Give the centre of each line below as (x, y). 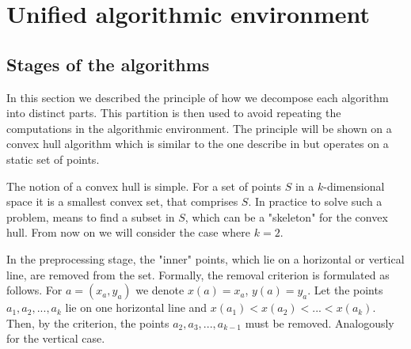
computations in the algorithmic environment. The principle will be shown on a (199, 128)
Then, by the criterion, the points (88, 322)
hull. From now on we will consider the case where (129, 232)
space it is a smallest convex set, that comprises (122, 201)
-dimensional (354, 186)
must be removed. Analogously (320, 322)
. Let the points (345, 290)
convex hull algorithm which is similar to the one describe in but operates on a (198, 144)
